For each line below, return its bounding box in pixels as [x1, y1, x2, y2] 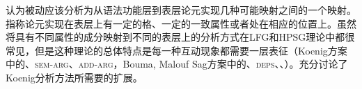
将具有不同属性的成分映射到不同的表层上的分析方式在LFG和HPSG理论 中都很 [6, 30, 355, 44]
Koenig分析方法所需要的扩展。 [6, 70, 143, 84]
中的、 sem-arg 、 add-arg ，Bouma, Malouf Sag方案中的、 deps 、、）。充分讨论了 [6, 57, 348, 71]
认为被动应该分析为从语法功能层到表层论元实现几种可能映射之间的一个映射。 [6, 3, 356, 17]
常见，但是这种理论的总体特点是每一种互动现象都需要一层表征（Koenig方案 [6, 43, 347, 57]
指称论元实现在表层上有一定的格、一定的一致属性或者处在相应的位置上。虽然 [6, 16, 356, 30]
